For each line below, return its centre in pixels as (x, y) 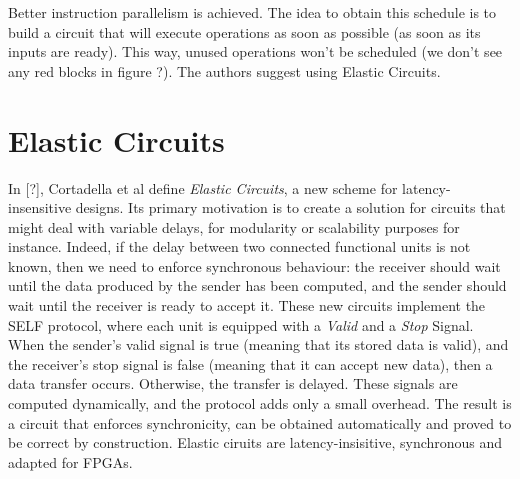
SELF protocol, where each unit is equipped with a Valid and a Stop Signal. (241, 324)
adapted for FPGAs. (70, 461)
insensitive (40, 207)
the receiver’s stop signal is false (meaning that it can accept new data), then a (250, 363)
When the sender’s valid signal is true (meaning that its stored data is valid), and (258, 344)
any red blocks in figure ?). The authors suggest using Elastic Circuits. (224, 70)
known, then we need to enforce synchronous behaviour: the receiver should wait (254, 265)
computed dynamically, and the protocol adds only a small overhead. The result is (260, 403)
